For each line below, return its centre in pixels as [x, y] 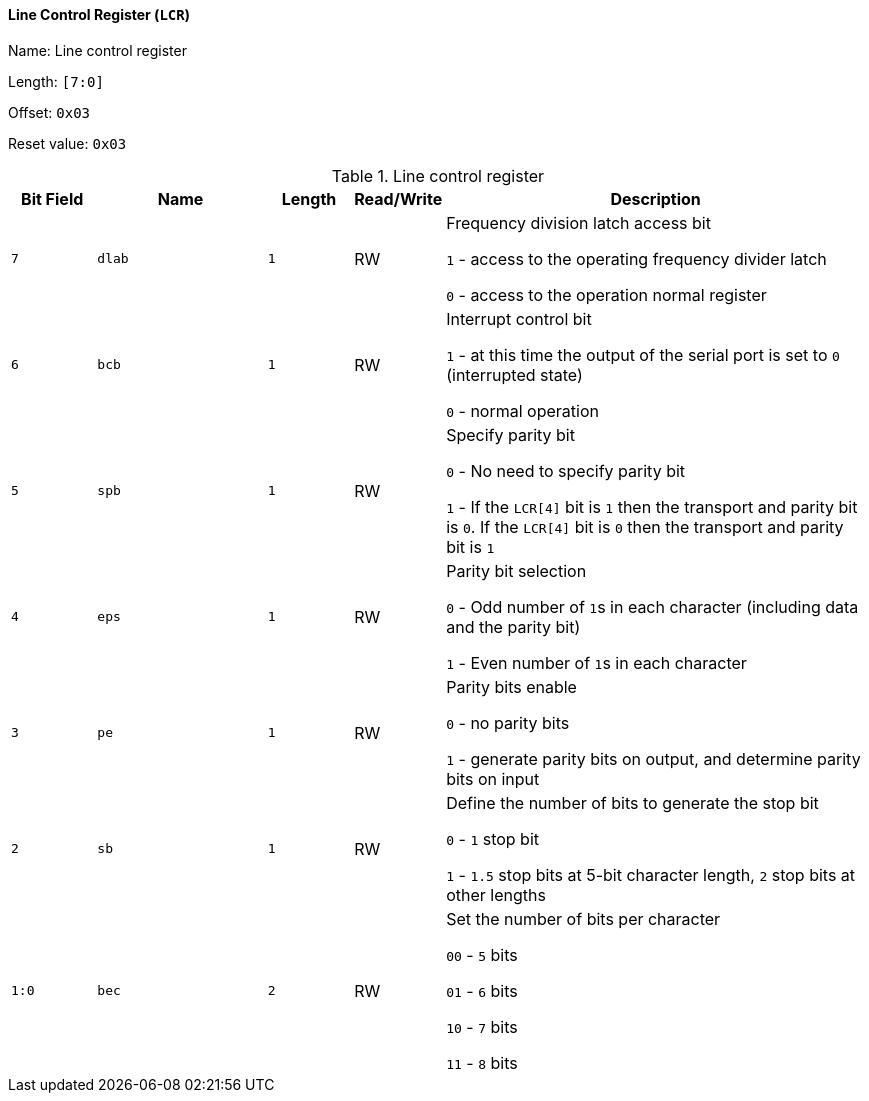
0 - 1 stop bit [493, 838]
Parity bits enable [511, 686]
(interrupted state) [514, 374]
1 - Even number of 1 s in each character [596, 662]
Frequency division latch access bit [578, 222]
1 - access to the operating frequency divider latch [636, 258]
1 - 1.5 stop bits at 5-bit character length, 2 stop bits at [651, 874]
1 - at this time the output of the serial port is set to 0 [643, 354]
